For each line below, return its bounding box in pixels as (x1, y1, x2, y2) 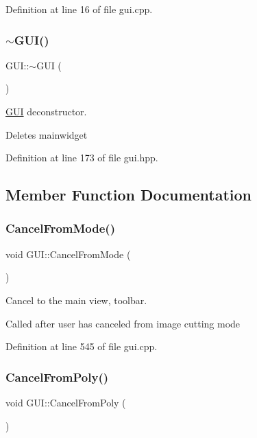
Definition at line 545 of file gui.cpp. (5, 339, 158, 354)
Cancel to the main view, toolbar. (5, 292, 147, 307)
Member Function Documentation (5, 184, 252, 205)
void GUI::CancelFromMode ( (5, 246, 131, 261)
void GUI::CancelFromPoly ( (5, 395, 126, 409)
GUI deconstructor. (5, 104, 87, 118)
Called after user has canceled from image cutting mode (5, 316, 241, 330)
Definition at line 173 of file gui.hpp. (5, 150, 158, 165)
